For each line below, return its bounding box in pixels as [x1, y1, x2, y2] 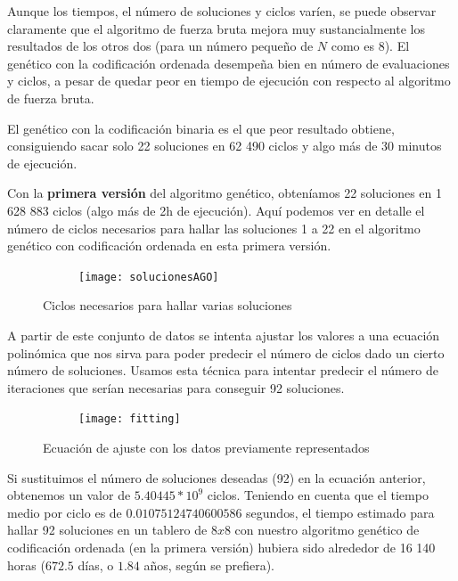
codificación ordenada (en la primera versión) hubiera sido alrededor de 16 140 [7, 537, 436, 556]
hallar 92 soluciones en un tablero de [7, 520, 208, 539]
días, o [78, 555, 114, 574]
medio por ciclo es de [7, 503, 122, 521]
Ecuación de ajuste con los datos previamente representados [43, 438, 370, 456]
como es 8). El [331, 37, 410, 55]
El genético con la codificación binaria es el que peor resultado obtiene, [7, 119, 395, 137]
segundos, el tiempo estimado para [246, 503, 435, 521]
